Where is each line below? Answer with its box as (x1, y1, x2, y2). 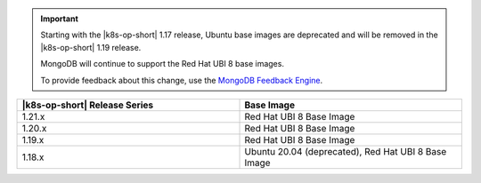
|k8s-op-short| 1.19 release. (40, 42, 142, 52)
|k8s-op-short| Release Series (21, 99, 154, 111)
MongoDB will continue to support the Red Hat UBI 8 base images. (40, 59, 285, 69)
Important (40, 13, 79, 24)
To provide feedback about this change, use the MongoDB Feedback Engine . (40, 75, 323, 85)
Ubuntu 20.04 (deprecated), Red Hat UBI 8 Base (244, 145, 447, 157)
